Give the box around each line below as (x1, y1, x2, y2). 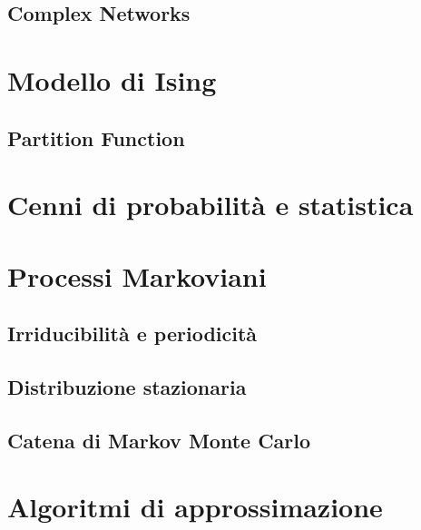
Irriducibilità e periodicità (7, 319, 258, 348)
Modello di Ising (7, 61, 217, 98)
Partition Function (7, 123, 185, 152)
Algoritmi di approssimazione (7, 488, 383, 525)
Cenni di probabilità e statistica (7, 186, 414, 223)
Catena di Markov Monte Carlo (7, 426, 311, 454)
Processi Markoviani (7, 257, 267, 294)
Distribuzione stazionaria (7, 372, 247, 400)
